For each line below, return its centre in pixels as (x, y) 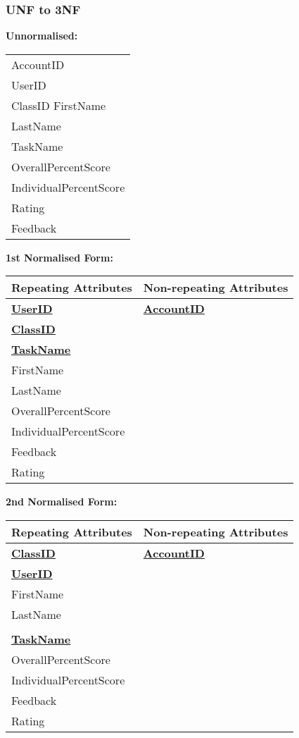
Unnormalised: (42, 36)
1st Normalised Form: (59, 257)
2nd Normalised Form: (62, 502)
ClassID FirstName (59, 105)
